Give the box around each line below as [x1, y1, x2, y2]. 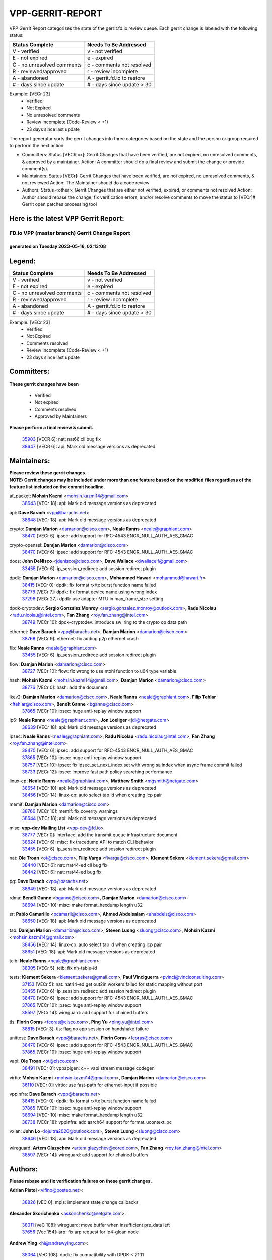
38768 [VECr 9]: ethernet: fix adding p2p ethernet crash [22, 636, 139, 642]
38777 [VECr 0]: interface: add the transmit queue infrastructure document [22, 832, 178, 838]
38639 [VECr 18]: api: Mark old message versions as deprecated [22, 724, 156, 730]
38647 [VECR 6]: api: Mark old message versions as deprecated [22, 444, 156, 450]
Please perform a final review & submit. [9, 425, 94, 431]
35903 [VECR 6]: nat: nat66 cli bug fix [22, 436, 101, 442]
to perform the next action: [9, 143, 65, 149]
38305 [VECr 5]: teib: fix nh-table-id [22, 965, 97, 971]
